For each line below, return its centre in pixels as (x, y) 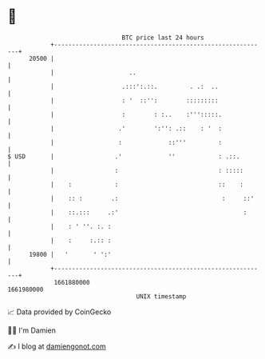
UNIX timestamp (161, 296)
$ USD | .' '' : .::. (124, 156)
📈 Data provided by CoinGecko (59, 312)
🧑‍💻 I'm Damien (32, 330)
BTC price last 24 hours (163, 38)
